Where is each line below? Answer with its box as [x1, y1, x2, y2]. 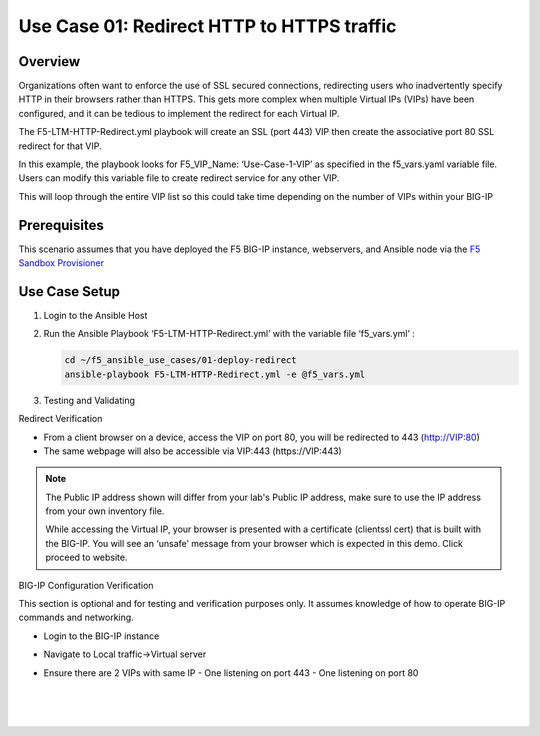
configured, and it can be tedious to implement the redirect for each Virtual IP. [18, 107, 340, 119]
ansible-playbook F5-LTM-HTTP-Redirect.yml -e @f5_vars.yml [64, 368, 366, 380]
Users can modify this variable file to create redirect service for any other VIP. [18, 172, 340, 184]
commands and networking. [18, 611, 134, 624]
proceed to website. [45, 551, 128, 564]
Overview [18, 53, 81, 70]
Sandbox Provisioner [18, 257, 105, 269]
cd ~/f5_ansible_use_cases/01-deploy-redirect [64, 355, 297, 366]
